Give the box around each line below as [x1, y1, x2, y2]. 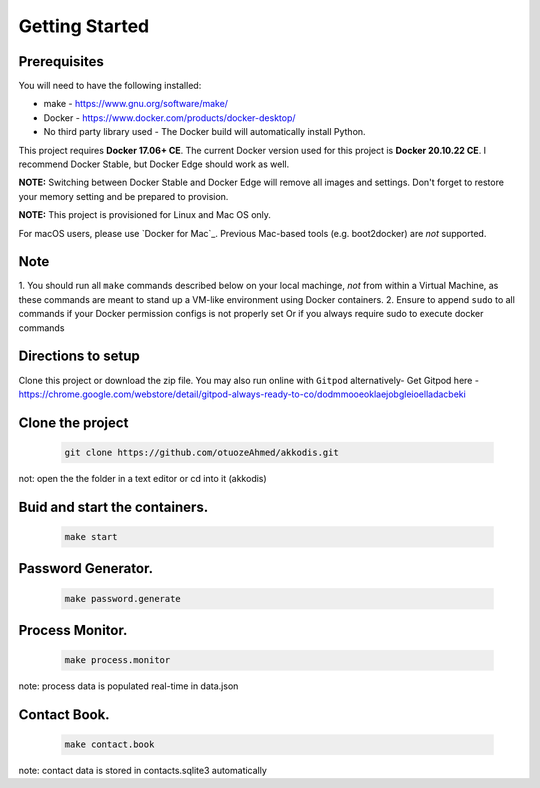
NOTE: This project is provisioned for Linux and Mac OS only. [18, 209, 272, 221]
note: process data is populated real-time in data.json [18, 680, 239, 692]
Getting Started [18, 15, 150, 37]
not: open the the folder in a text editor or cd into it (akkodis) [18, 472, 267, 484]
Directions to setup [18, 348, 140, 365]
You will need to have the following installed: [18, 80, 202, 92]
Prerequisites [18, 53, 104, 70]
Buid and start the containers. [18, 498, 209, 515]
